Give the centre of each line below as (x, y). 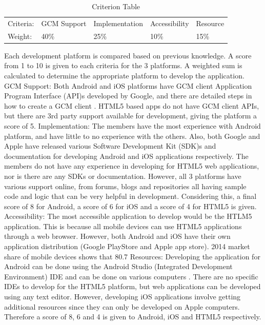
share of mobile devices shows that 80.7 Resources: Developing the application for (132, 256)
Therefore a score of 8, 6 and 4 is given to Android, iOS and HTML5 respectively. (133, 317)
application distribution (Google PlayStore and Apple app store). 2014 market (127, 246)
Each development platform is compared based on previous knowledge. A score (128, 55)
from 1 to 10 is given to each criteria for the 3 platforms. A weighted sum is (123, 65)
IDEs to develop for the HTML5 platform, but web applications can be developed (132, 286)
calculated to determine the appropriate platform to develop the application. (124, 75)
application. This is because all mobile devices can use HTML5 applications (123, 226)
